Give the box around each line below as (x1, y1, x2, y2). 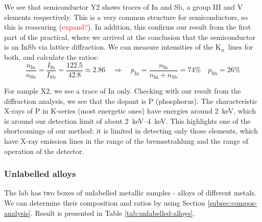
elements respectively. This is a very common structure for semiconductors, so (4, 11, 248, 22)
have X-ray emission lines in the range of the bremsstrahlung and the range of (4, 136, 249, 146)
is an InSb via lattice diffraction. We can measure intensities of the (4, 41, 213, 52)
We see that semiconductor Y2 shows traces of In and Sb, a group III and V (4, 2, 243, 12)
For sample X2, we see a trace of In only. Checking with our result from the (4, 85, 241, 96)
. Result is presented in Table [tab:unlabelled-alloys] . (30, 207, 195, 218)
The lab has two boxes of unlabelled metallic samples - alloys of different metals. (4, 187, 256, 198)
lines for (228, 41, 253, 52)
